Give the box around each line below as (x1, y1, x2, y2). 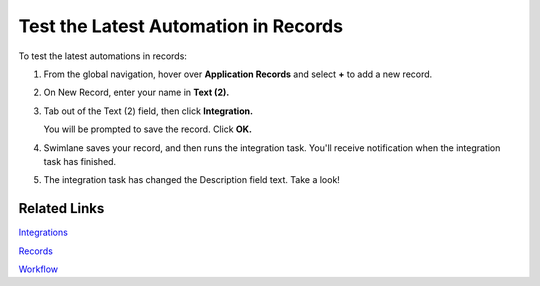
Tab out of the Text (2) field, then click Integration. (43, 105, 254, 117)
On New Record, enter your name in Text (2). (43, 86, 230, 99)
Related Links (18, 200, 105, 217)
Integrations (18, 226, 69, 239)
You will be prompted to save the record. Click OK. (43, 123, 253, 135)
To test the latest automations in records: (18, 50, 187, 62)
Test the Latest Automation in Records (18, 15, 344, 37)
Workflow (18, 263, 59, 275)
